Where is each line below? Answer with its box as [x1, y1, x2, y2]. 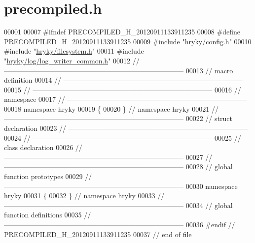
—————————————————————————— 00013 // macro [4, 65, 233, 75]
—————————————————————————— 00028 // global [4, 161, 233, 172]
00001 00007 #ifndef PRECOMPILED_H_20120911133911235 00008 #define [4, 27, 240, 37]
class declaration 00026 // [4, 142, 82, 152]
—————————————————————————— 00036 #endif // [4, 219, 235, 229]
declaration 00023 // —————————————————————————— [4, 123, 248, 133]
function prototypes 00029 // [4, 171, 92, 182]
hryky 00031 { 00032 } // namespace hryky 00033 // [4, 190, 165, 201]
